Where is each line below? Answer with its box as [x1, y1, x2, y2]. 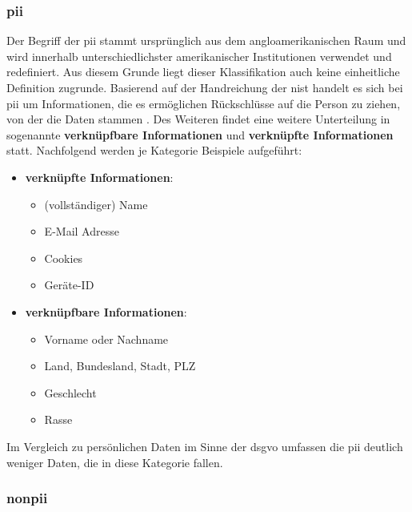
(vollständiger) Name [44, 196, 148, 212]
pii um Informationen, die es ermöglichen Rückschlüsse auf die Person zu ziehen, [6, 95, 401, 111]
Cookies [44, 249, 83, 266]
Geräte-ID [44, 276, 94, 293]
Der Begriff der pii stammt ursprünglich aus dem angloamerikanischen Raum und [6, 32, 406, 49]
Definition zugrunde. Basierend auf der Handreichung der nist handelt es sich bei [6, 79, 403, 95]
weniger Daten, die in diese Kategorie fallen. [6, 454, 223, 470]
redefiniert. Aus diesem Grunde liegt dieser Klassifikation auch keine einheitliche [6, 63, 400, 80]
